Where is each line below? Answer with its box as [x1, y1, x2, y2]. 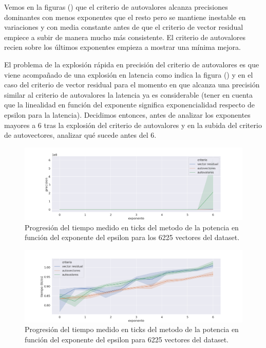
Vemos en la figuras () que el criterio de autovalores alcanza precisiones [4, 2, 228, 12]
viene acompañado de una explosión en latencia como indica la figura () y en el [4, 69, 253, 80]
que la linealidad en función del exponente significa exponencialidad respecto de [4, 99, 255, 110]
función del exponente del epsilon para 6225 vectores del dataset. [25, 334, 229, 345]
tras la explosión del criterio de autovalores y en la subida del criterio [44, 119, 262, 130]
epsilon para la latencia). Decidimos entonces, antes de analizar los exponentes [4, 109, 251, 120]
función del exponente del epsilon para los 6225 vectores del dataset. [25, 232, 240, 243]
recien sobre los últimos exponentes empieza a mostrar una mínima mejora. [4, 42, 241, 52]
